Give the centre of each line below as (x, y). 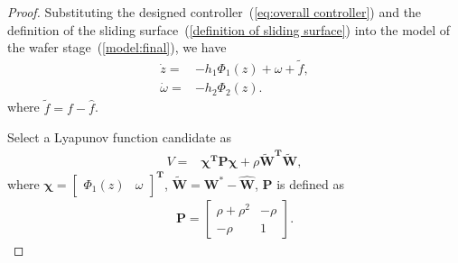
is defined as (310, 183)
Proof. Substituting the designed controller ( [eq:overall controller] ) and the (215, 12)
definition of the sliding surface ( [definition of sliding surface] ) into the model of (229, 29)
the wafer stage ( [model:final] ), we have (117, 47)
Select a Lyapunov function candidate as (120, 137)
